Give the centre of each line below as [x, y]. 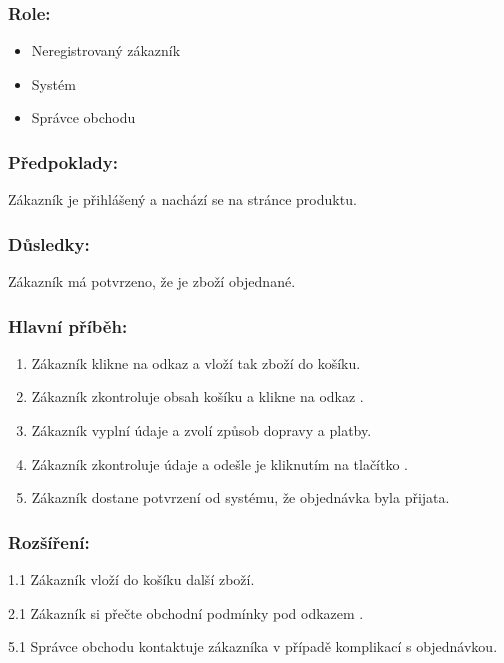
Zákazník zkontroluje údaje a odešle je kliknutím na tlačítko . [219, 463]
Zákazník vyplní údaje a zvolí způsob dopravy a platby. [201, 430]
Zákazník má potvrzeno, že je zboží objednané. [152, 281]
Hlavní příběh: [68, 325]
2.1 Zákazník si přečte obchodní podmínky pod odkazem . [186, 612]
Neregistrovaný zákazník [106, 50]
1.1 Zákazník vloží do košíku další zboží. [131, 579]
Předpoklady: [63, 161]
